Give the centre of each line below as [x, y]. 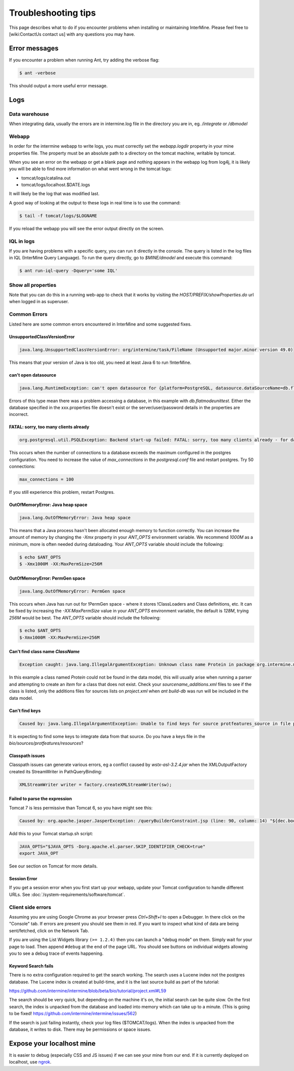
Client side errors [30, 907]
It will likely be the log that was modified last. [54, 194]
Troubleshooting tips [52, 13]
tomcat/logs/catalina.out [46, 178]
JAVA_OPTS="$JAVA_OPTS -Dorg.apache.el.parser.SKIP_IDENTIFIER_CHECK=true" [112, 846]
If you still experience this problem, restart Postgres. [62, 492]
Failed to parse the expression [40, 799]
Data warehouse [29, 114]
